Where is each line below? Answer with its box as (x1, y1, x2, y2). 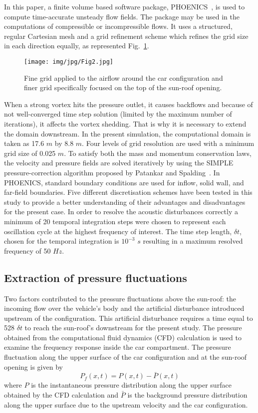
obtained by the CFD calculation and (4, 390, 119, 400)
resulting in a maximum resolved (143, 236, 243, 246)
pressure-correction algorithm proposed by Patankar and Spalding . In (4, 167, 220, 177)
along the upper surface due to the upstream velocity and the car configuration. (4, 399, 248, 410)
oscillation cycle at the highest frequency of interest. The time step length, (4, 226, 232, 236)
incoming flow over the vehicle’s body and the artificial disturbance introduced (4, 303, 245, 313)
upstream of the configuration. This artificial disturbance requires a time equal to (4, 312, 253, 323)
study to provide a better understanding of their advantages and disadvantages (4, 196, 246, 207)
